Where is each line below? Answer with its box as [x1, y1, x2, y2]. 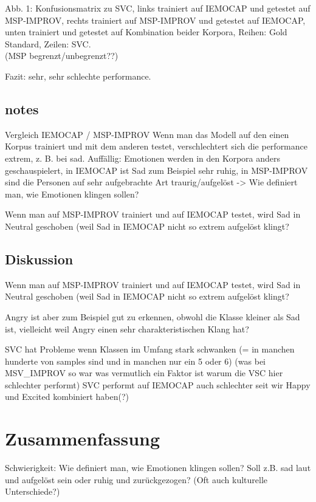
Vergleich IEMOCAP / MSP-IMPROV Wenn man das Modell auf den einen [5, 128, 289, 140]
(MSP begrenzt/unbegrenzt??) [5, 49, 118, 62]
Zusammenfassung [5, 426, 160, 451]
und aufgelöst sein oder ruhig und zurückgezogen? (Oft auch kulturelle [5, 473, 268, 486]
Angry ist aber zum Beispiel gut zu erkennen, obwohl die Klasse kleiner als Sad [5, 310, 300, 323]
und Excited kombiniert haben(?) [5, 390, 129, 403]
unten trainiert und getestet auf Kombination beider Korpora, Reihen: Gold [5, 26, 287, 38]
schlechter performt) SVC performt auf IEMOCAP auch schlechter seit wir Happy [5, 378, 311, 391]
